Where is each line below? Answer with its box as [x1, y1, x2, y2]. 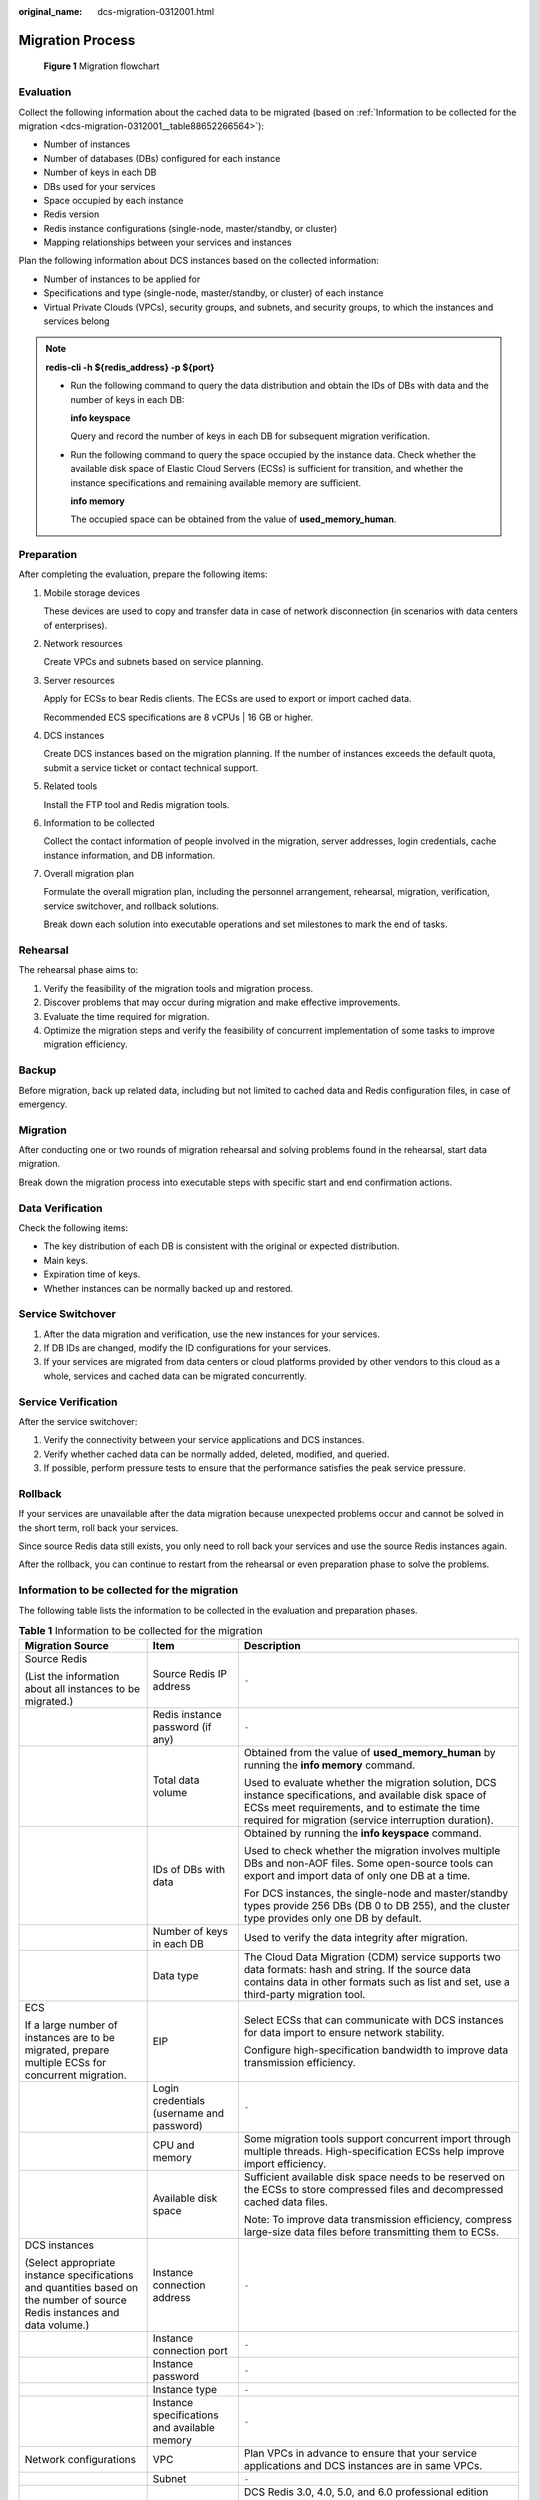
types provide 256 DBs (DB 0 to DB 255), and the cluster [243, 1899, 511, 1913]
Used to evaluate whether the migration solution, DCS [243, 1776, 497, 1790]
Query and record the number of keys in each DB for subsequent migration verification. [70, 430, 430, 442]
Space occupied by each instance [43, 194, 184, 206]
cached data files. [243, 2195, 329, 2209]
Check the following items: [18, 1221, 129, 1234]
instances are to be [24, 2031, 115, 2045]
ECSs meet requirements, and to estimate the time [243, 1801, 480, 1815]
